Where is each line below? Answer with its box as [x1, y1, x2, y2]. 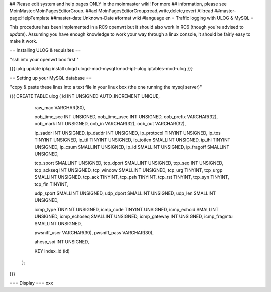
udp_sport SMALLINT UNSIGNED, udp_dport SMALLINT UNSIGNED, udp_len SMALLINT [34, 190, 216, 196]
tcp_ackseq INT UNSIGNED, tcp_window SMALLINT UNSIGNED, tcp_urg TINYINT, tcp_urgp [34, 167, 223, 173]
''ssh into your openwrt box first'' [9, 56, 78, 62]
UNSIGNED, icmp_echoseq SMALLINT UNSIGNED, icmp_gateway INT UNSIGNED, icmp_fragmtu [34, 213, 233, 220]
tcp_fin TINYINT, [34, 181, 69, 187]
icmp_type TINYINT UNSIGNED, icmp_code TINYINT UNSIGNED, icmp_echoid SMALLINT [34, 206, 219, 212]
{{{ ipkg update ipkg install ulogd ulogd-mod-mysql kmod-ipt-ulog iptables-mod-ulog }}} [9, 66, 193, 72]
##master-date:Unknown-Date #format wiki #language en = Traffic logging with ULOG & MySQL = [50, 15, 254, 21]
